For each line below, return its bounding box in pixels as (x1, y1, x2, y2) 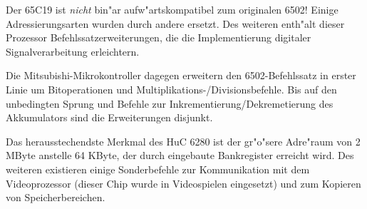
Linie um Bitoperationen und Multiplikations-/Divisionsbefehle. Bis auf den (6, 81, 337, 96)
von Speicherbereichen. (6, 190, 105, 205)
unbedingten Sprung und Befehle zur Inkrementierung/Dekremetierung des (6, 96, 334, 111)
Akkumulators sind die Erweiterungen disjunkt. (6, 110, 213, 125)
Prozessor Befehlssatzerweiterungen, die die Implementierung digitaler (6, 30, 311, 45)
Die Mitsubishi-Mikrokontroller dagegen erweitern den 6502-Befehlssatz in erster (6, 68, 356, 83)
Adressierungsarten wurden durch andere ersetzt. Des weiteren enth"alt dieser (6, 16, 345, 31)
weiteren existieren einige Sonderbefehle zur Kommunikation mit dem (6, 161, 310, 176)
